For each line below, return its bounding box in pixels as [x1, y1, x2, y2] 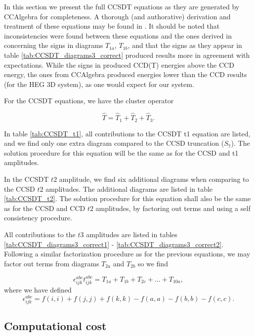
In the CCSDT [4, 173, 49, 184]
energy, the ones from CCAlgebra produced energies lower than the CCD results [4, 69, 247, 80]
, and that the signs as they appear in [127, 40, 242, 50]
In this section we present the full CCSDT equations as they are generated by [4, 1, 240, 11]
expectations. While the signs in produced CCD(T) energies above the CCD [4, 59, 234, 70]
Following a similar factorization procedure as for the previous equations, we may [4, 249, 251, 259]
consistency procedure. [4, 212, 72, 223]
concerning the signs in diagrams [4, 40, 103, 50]
